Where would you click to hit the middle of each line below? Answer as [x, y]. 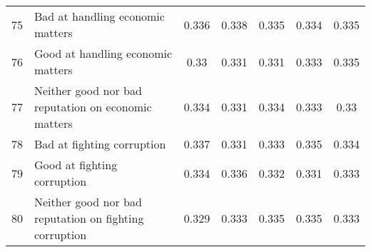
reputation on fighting [89, 218]
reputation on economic [93, 107]
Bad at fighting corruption [100, 144]
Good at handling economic [103, 53]
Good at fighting [76, 165]
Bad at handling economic [100, 16]
